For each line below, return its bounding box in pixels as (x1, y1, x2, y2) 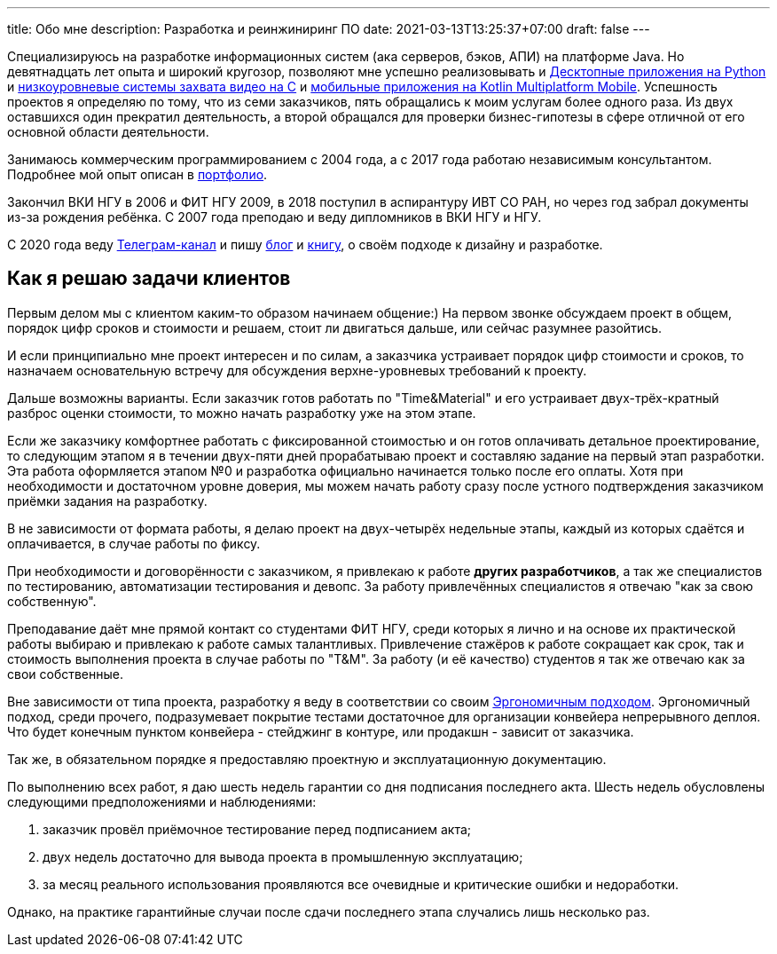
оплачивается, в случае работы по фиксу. (7, 535, 261, 551)
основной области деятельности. (7, 124, 209, 139)
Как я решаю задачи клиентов (7, 267, 291, 290)
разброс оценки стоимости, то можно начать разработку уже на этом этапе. (7, 405, 476, 421)
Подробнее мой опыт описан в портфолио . (7, 167, 268, 182)
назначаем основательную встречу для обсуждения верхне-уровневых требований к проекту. (7, 362, 587, 378)
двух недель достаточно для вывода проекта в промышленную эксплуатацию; (43, 848, 523, 864)
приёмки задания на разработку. (7, 493, 208, 509)
